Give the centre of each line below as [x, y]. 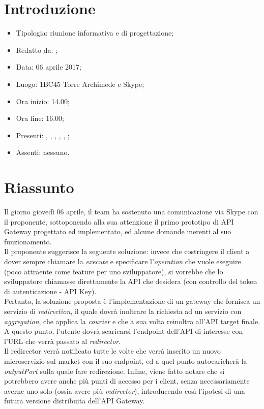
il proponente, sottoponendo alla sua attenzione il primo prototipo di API [119, 221]
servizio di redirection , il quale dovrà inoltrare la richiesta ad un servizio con [123, 311]
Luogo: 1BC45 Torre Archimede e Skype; [80, 84]
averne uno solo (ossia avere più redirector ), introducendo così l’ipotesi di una [125, 390]
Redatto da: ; [37, 50]
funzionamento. [28, 241]
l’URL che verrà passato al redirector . [63, 341]
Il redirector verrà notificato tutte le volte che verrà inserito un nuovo [112, 351]
